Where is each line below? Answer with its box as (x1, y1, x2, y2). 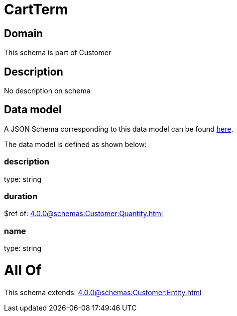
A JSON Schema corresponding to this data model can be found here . (4, 124, 234, 133)
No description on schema (4, 86, 91, 95)
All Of (4, 261, 42, 279)
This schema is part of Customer (4, 48, 112, 57)
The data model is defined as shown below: (4, 140, 147, 149)
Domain (4, 27, 43, 40)
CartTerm (4, 1, 68, 18)
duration (4, 191, 38, 201)
